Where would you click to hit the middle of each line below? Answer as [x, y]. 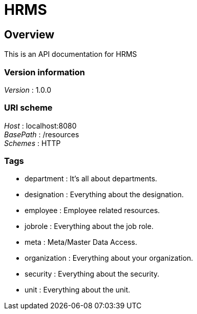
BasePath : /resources [42, 134]
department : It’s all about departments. [91, 179]
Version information [45, 72]
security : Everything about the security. [92, 274]
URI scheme [28, 108]
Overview [29, 34]
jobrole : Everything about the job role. [89, 226]
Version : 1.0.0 [28, 90]
